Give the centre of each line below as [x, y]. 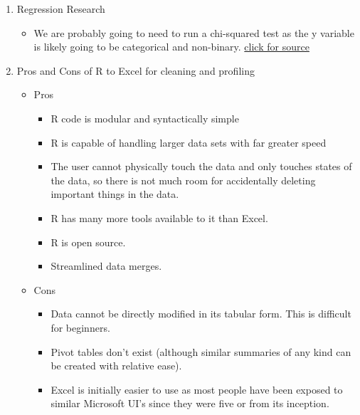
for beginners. [80, 327]
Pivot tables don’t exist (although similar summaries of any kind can [201, 351]
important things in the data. [115, 194]
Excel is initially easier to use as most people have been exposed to [197, 389]
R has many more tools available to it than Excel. [159, 217]
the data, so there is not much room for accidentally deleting [183, 180]
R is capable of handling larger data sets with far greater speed [189, 142]
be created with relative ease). [116, 366]
